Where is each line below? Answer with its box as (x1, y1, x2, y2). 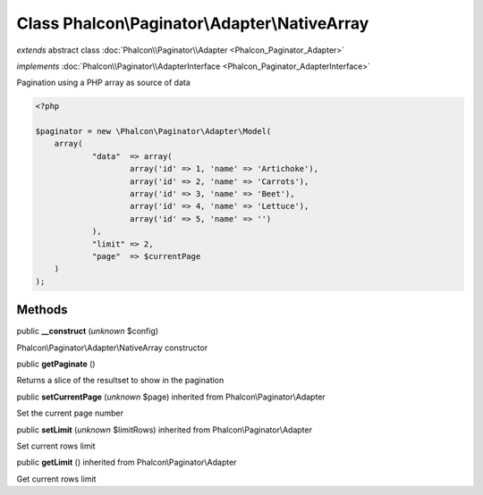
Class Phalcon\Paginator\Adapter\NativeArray (16, 13, 369, 33)
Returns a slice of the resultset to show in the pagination (16, 375, 225, 386)
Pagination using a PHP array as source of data (16, 77, 191, 88)
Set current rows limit (16, 440, 96, 451)
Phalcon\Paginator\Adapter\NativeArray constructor (16, 342, 208, 353)
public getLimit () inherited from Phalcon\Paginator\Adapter (16, 457, 237, 468)
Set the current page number (16, 407, 124, 419)
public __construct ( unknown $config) (16, 326, 159, 337)
